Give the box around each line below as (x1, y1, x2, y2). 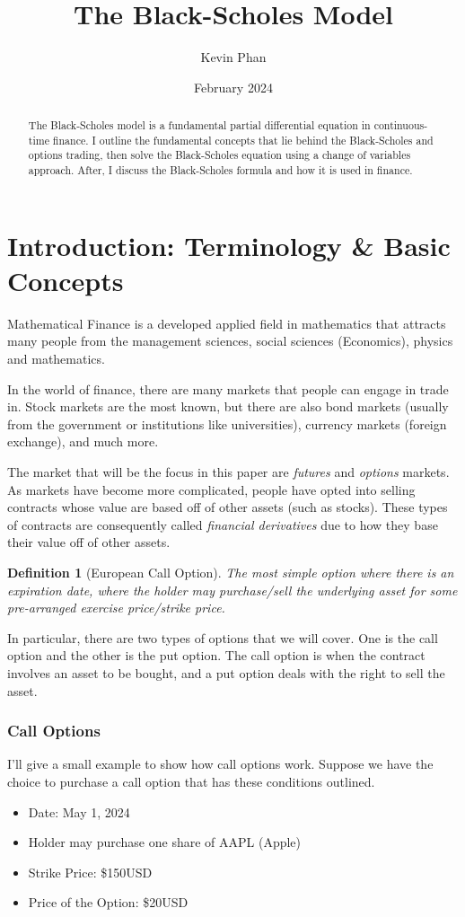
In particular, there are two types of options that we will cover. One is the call (7, 628, 438, 647)
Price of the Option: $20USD (28, 893, 189, 912)
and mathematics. (7, 349, 105, 368)
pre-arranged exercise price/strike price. (7, 598, 225, 617)
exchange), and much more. (7, 432, 159, 451)
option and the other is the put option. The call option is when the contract (7, 646, 426, 665)
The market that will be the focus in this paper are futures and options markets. (7, 463, 450, 481)
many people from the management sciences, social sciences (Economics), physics (7, 331, 453, 350)
